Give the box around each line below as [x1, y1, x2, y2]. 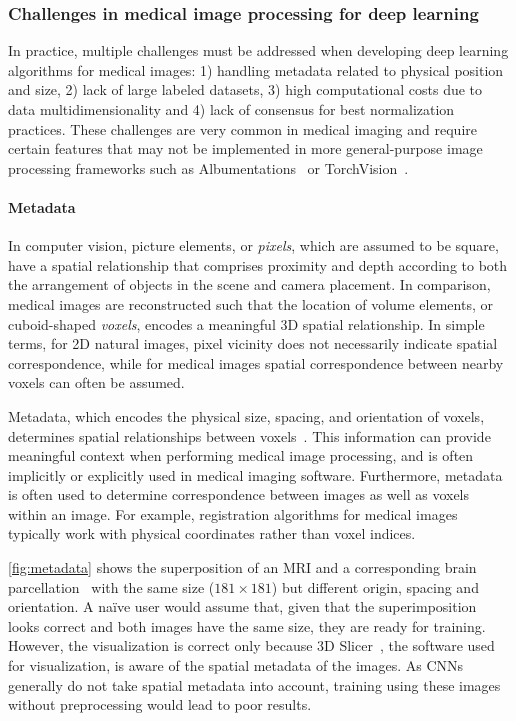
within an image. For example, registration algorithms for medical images [8, 503, 458, 524]
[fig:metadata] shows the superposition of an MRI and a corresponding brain [8, 557, 477, 578]
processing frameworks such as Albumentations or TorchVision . [8, 157, 409, 178]
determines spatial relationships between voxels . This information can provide [8, 425, 491, 446]
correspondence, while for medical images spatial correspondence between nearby [8, 352, 504, 373]
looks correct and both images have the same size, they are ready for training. [8, 615, 486, 636]
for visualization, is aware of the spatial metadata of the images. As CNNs [8, 655, 464, 676]
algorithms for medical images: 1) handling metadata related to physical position [8, 59, 504, 80]
